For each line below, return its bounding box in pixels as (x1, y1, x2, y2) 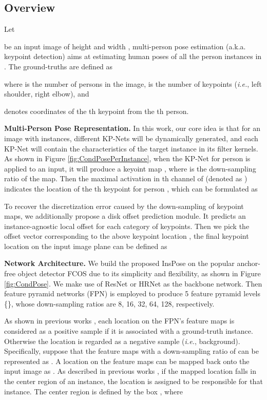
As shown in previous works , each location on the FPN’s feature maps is (4, 315, 235, 326)
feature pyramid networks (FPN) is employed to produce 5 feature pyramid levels (4, 288, 261, 299)
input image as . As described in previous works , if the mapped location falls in (4, 366, 256, 376)
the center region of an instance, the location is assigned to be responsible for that (4, 376, 263, 387)
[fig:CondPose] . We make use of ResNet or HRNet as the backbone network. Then (4, 278, 262, 289)
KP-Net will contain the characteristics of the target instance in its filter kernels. (4, 143, 258, 154)
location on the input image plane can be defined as (4, 240, 167, 251)
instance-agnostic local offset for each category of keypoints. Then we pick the (4, 220, 250, 231)
